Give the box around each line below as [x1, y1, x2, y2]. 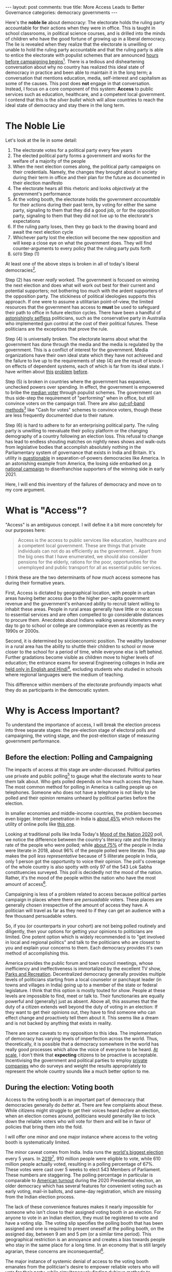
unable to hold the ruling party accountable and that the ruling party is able [5, 47, 164, 52]
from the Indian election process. [5, 1194, 75, 1200]
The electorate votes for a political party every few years [12, 147, 133, 153]
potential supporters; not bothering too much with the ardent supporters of [5, 288, 163, 294]
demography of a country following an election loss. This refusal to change [5, 433, 164, 439]
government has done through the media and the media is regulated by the [5, 341, 163, 348]
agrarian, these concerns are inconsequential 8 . [5, 1247, 105, 1254]
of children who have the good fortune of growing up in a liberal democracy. [5, 36, 166, 42]
